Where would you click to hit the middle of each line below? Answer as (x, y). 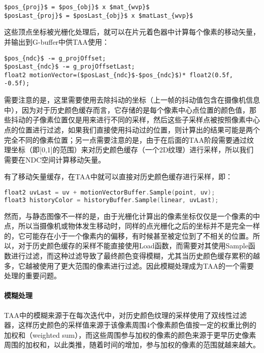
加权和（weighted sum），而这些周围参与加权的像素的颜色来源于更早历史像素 (130, 334)
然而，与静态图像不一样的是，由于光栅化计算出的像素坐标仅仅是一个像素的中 (132, 216)
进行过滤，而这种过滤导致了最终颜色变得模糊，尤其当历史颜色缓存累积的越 (135, 255)
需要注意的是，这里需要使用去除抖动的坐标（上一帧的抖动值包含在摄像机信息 (132, 100)
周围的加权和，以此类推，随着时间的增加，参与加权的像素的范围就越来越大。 (132, 345)
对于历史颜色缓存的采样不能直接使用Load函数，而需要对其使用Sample (133, 246)
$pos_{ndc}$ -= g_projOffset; (55, 58)
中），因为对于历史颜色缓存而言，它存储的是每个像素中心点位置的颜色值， (127, 109)
